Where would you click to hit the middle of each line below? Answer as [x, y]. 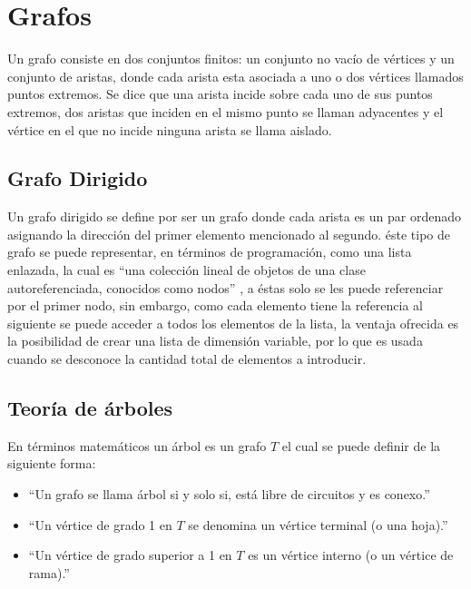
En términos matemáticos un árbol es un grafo [137, 445]
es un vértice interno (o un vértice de [351, 555]
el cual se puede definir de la [361, 445]
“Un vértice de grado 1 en [100, 524]
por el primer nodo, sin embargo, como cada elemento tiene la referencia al [215, 305]
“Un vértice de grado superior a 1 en [130, 555]
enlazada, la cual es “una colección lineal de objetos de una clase [186, 270]
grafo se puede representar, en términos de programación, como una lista [210, 252]
